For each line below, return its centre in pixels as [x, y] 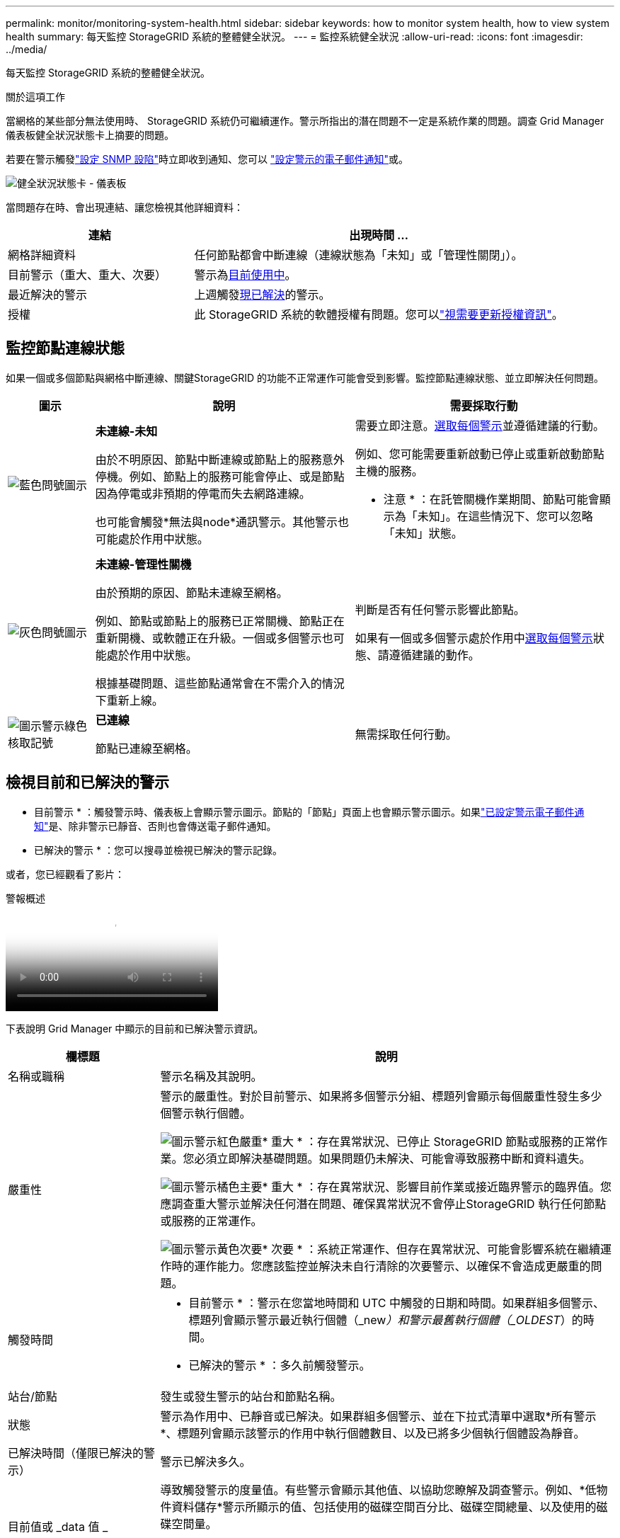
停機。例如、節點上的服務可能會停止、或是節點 [220, 476]
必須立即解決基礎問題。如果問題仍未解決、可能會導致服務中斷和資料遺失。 [392, 1158]
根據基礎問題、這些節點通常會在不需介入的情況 [220, 683]
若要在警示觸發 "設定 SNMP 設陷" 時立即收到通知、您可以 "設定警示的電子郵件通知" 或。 [207, 159]
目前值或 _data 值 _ [58, 1526]
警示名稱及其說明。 [211, 1076]
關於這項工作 [35, 97]
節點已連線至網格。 [146, 748]
